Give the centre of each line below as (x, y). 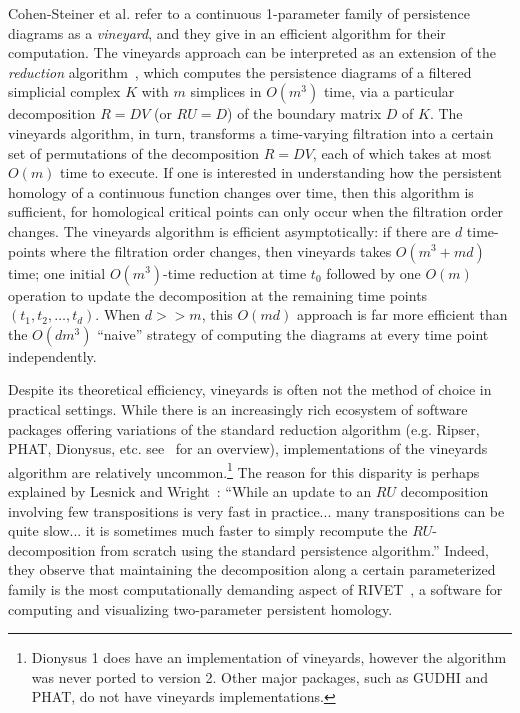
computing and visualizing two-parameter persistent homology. (200, 608)
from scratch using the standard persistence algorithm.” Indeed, (294, 549)
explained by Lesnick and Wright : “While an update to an (190, 490)
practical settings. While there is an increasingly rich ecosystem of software (238, 408)
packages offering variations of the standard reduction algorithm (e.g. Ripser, (244, 428)
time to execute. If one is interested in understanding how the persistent (281, 172)
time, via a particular (389, 91)
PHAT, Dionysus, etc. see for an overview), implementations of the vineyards (248, 448)
